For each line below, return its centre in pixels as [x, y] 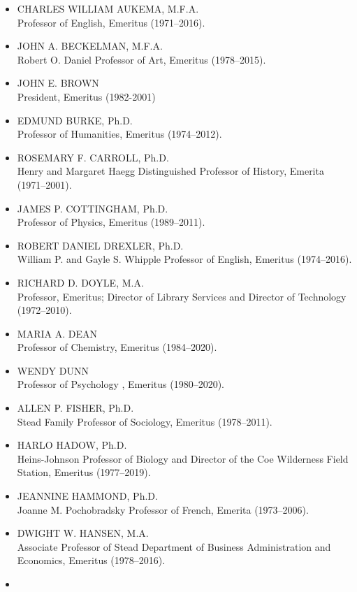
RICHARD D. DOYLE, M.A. [80, 282]
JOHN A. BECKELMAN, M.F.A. [90, 46]
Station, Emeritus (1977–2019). [84, 472]
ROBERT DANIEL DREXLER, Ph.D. [100, 245]
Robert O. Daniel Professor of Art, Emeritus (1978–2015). [141, 59]
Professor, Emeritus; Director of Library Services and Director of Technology [182, 296]
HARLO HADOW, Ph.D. [72, 445]
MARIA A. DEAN [57, 333]
